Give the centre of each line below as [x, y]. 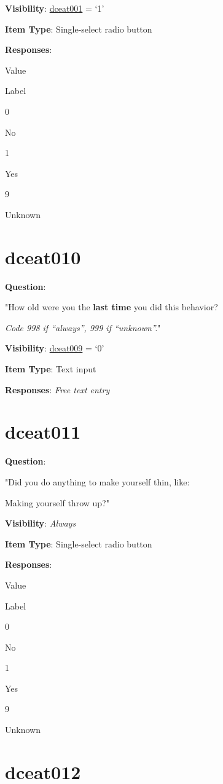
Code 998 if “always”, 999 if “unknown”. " [83, 327]
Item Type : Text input [51, 369]
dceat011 [43, 432]
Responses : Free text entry [57, 389]
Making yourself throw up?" [57, 502]
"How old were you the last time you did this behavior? [111, 307]
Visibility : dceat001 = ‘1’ [55, 8]
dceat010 [43, 257]
